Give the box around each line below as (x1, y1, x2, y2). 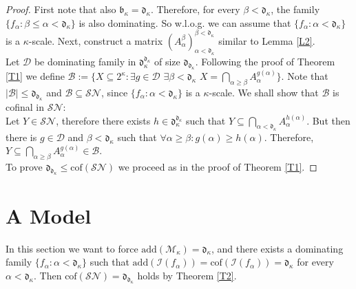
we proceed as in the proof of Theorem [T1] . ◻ (118, 160, 317, 174)
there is (6, 129, 37, 144)
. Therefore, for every (150, 2, 240, 16)
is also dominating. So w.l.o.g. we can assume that (78, 15, 291, 30)
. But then (306, 113, 350, 127)
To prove (6, 160, 43, 174)
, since (101, 85, 128, 99)
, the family (271, 2, 320, 16)
